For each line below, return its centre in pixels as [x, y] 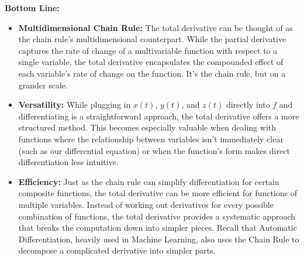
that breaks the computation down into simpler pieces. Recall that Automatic [158, 227]
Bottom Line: [32, 8]
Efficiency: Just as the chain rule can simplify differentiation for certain [149, 181]
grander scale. [43, 85]
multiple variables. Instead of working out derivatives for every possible [146, 204]
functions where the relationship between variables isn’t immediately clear [151, 138]
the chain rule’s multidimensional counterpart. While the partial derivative [152, 39]
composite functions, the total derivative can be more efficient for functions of [158, 193]
